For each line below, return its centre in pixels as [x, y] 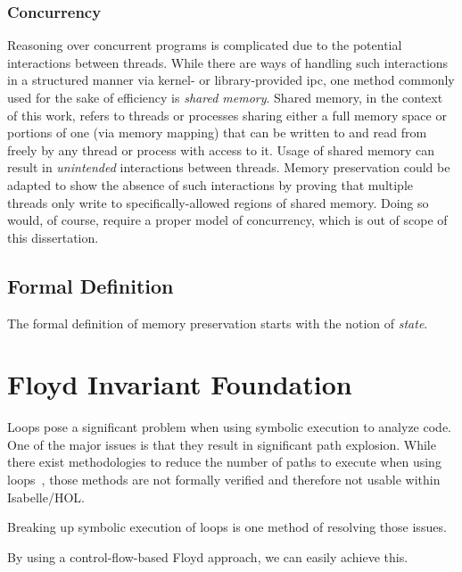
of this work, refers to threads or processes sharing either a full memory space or [227, 115]
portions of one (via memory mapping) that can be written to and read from [217, 133]
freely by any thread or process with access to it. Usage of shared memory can [221, 149]
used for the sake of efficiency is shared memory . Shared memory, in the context [225, 97]
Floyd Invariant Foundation [180, 384]
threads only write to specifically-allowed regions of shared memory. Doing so [218, 202]
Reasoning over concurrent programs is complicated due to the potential [205, 45]
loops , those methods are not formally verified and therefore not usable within [224, 480]
